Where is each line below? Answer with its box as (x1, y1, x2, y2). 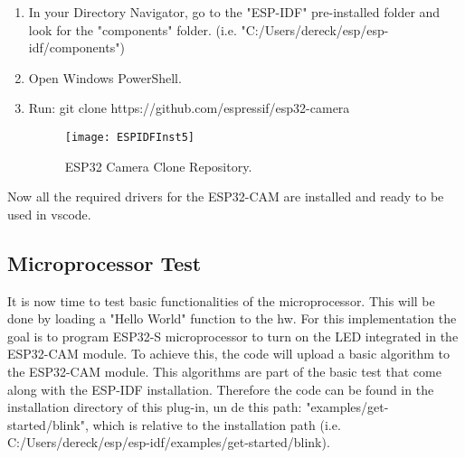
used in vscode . (7, 204, 91, 223)
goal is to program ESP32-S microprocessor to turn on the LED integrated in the (7, 326, 459, 345)
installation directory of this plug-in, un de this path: (7, 397, 302, 416)
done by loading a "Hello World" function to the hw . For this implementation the (7, 309, 457, 328)
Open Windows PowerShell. (28, 68, 182, 87)
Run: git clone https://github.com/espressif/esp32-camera (28, 98, 350, 117)
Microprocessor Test (7, 248, 202, 276)
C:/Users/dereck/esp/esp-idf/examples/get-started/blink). (7, 433, 330, 452)
